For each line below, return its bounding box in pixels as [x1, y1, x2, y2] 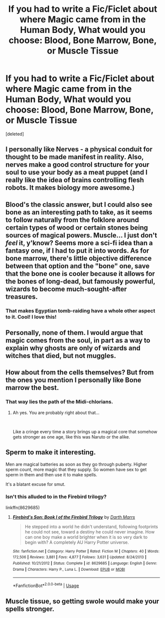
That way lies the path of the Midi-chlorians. [5, 398, 113, 405]
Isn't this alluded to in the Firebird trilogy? [5, 493, 107, 500]
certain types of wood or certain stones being [5, 223, 148, 232]
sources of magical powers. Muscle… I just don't [5, 231, 157, 239]
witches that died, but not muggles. [5, 352, 117, 360]
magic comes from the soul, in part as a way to [5, 336, 151, 345]
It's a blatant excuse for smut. [5, 481, 66, 487]
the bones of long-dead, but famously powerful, [5, 277, 156, 286]
